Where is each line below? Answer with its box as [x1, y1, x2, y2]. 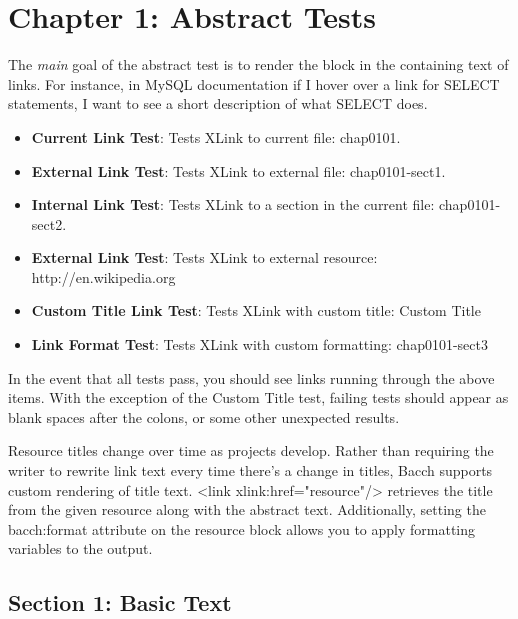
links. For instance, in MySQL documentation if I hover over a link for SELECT [8, 73, 500, 94]
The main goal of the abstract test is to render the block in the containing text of [8, 54, 509, 75]
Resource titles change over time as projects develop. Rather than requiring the [8, 440, 494, 461]
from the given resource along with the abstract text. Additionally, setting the [8, 499, 486, 520]
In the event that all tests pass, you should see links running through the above [8, 367, 495, 388]
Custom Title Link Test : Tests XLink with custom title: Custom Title [31, 300, 481, 321]
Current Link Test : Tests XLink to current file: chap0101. [31, 126, 401, 147]
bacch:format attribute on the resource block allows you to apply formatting [8, 518, 476, 539]
